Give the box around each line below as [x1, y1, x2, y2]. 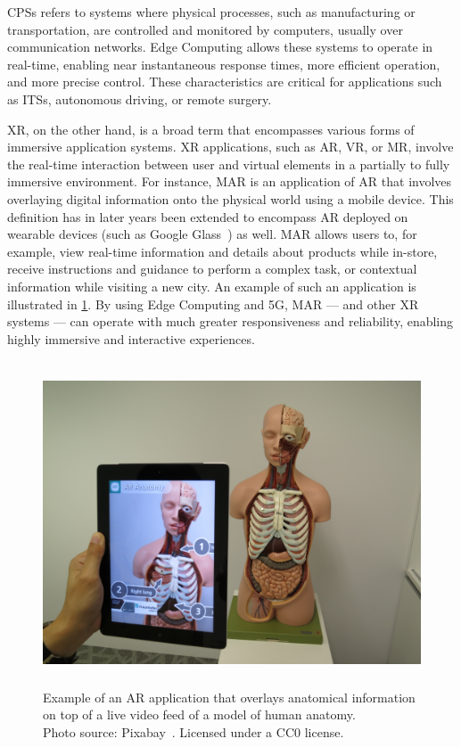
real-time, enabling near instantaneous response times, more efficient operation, [7, 54, 440, 73]
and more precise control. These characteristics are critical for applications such [7, 72, 442, 91]
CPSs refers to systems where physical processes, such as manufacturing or [7, 3, 416, 21]
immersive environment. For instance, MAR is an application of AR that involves [7, 172, 452, 191]
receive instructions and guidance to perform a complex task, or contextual [7, 259, 417, 278]
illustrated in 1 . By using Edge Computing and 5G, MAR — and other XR [7, 294, 419, 313]
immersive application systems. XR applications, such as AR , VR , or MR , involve [7, 137, 454, 156]
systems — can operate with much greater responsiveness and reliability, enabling [7, 312, 454, 331]
